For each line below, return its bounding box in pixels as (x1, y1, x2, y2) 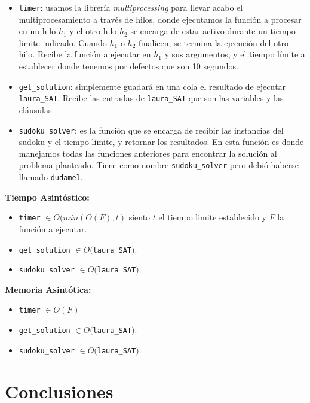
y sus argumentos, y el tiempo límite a (164, 48, 305, 60)
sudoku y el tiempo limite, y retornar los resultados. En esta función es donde (19, 135, 304, 148)
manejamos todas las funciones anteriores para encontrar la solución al (19, 147, 277, 159)
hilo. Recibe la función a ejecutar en (19, 48, 151, 60)
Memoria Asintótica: (5, 283, 91, 295)
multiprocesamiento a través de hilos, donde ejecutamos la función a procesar (19, 13, 302, 25)
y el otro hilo (69, 25, 117, 37)
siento (128, 211, 151, 223)
